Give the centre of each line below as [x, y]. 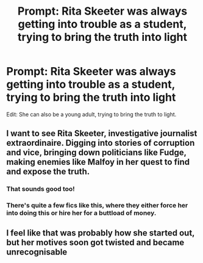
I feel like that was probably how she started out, [101, 233]
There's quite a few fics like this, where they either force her [97, 206]
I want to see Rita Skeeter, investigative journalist [102, 133]
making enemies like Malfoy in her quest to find [98, 162]
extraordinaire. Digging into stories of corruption [101, 143]
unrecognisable [37, 252]
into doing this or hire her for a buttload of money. [81, 213]
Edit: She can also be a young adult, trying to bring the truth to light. [91, 114]
